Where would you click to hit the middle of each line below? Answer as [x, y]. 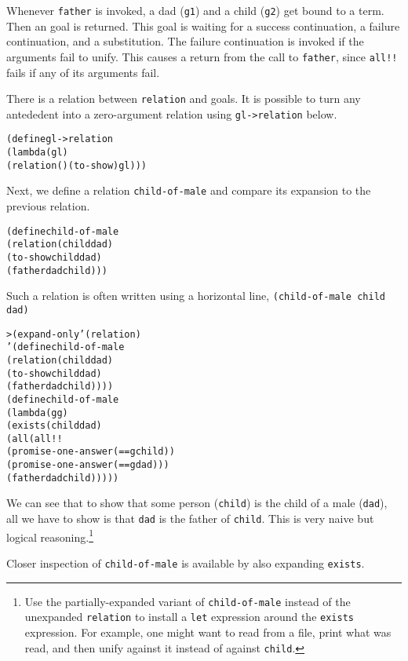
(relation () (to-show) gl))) [76, 165]
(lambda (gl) [37, 153]
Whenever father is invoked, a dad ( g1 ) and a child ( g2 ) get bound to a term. [195, 10]
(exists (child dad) [54, 426]
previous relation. [48, 206]
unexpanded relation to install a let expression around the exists [189, 617]
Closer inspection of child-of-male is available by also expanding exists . [186, 563]
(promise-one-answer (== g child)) [91, 452]
